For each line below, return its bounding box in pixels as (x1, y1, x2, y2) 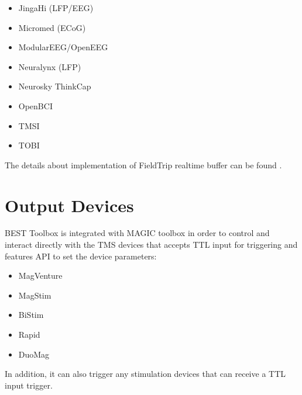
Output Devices (5, 193, 134, 217)
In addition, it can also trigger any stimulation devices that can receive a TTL (5, 368, 286, 380)
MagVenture (18, 269, 63, 282)
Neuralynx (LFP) (18, 60, 81, 72)
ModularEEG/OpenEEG (18, 41, 108, 53)
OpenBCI (18, 99, 53, 112)
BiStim (18, 309, 44, 321)
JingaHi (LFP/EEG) (18, 2, 94, 13)
